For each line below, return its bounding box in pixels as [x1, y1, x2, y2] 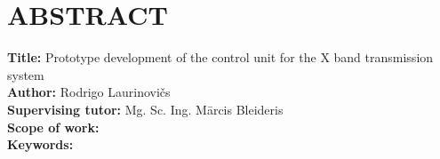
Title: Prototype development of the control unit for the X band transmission [7, 48, 434, 67]
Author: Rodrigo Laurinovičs [7, 83, 171, 101]
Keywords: [7, 135, 74, 154]
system [7, 65, 44, 83]
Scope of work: [7, 117, 100, 136]
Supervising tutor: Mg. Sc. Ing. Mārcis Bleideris [7, 99, 284, 118]
